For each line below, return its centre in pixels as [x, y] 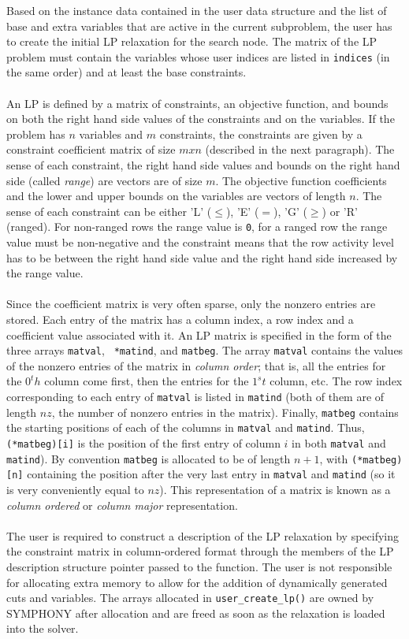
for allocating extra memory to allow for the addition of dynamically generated [197, 582]
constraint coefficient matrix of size [91, 149]
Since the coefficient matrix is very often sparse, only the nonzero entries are [191, 304]
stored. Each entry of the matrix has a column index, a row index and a [180, 319]
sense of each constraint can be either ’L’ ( [109, 211]
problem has [36, 134]
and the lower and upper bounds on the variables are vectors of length [176, 196]
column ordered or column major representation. [122, 505]
